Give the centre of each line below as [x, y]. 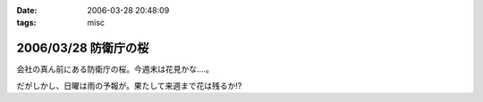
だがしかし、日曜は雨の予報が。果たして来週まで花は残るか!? [129, 85]
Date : [27, 10]
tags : [26, 23]
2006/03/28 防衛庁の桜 [83, 48]
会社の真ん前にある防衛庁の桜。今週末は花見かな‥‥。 [115, 69]
